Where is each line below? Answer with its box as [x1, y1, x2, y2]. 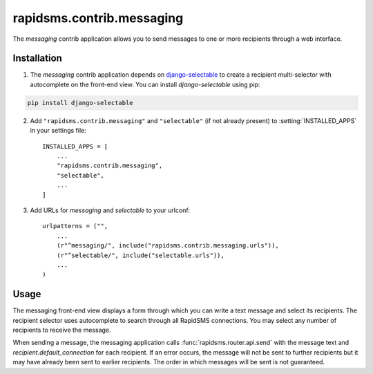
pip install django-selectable [27, 99, 134, 106]
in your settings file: [30, 127, 86, 135]
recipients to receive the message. [12, 326, 111, 334]
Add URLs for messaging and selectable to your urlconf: [30, 206, 191, 214]
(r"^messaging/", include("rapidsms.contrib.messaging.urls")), [56, 242, 279, 250]
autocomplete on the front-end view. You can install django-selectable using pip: [30, 80, 260, 88]
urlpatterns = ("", [42, 222, 108, 230]
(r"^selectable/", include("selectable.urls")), [56, 251, 224, 259]
